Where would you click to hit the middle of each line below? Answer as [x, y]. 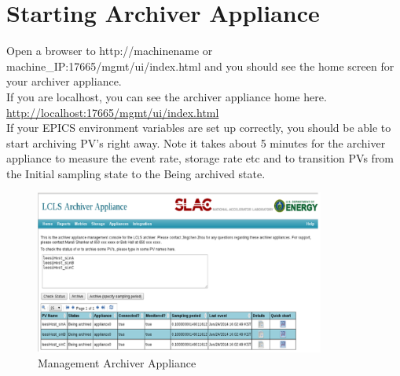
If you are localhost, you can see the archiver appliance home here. [167, 96]
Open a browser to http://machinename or [110, 51]
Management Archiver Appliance [117, 363]
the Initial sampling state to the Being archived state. [136, 173]
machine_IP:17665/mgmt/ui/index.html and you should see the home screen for [200, 66]
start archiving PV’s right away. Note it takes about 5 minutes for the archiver [196, 142]
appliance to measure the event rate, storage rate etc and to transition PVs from [200, 158]
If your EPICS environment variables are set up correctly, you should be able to [199, 128]
